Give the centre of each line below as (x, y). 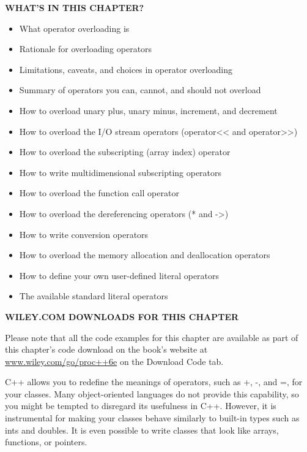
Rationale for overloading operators (86, 49)
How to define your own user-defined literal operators (119, 275)
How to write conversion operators (84, 234)
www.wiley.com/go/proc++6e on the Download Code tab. (114, 361)
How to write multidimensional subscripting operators (120, 172)
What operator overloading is (74, 28)
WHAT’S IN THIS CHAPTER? (75, 7)
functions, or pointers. (46, 442)
